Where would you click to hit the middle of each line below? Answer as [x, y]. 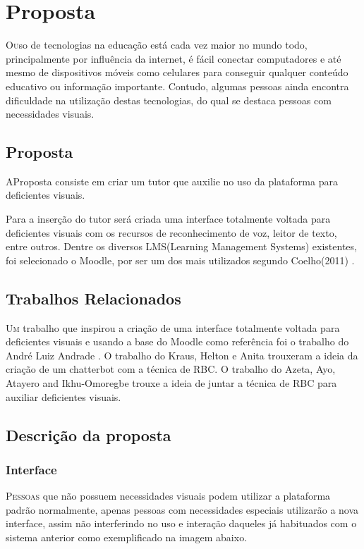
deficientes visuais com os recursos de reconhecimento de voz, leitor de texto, [171, 232]
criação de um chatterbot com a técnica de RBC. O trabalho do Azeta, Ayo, [171, 369]
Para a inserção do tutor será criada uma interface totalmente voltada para [168, 219]
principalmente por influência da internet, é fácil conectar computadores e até [174, 58]
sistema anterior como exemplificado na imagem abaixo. [127, 537]
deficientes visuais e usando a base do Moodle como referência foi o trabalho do [177, 341]
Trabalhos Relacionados [93, 298]
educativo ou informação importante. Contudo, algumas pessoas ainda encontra [177, 86]
